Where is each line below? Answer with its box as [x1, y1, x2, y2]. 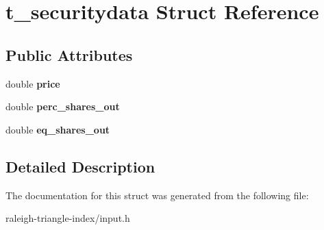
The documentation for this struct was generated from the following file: [5, 188, 309, 202]
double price [5, 76, 60, 90]
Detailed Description [5, 155, 155, 177]
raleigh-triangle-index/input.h [5, 211, 130, 225]
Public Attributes [5, 44, 133, 65]
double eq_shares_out [5, 122, 110, 136]
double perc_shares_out [5, 99, 120, 114]
